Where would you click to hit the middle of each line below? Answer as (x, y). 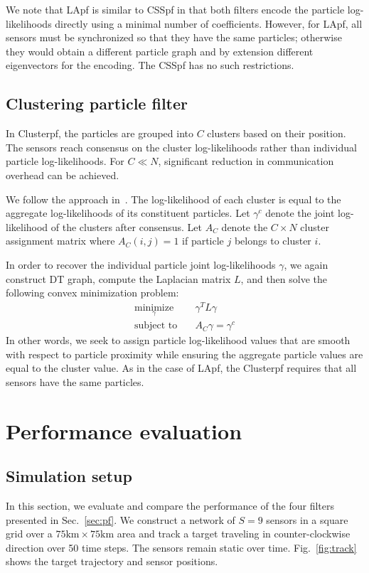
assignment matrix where (60, 241)
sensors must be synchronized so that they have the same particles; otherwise (174, 37)
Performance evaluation (124, 430)
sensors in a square (307, 519)
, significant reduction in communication (246, 161)
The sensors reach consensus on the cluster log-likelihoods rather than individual (181, 147)
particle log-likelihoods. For (65, 161)
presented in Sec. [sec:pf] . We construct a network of (121, 519)
